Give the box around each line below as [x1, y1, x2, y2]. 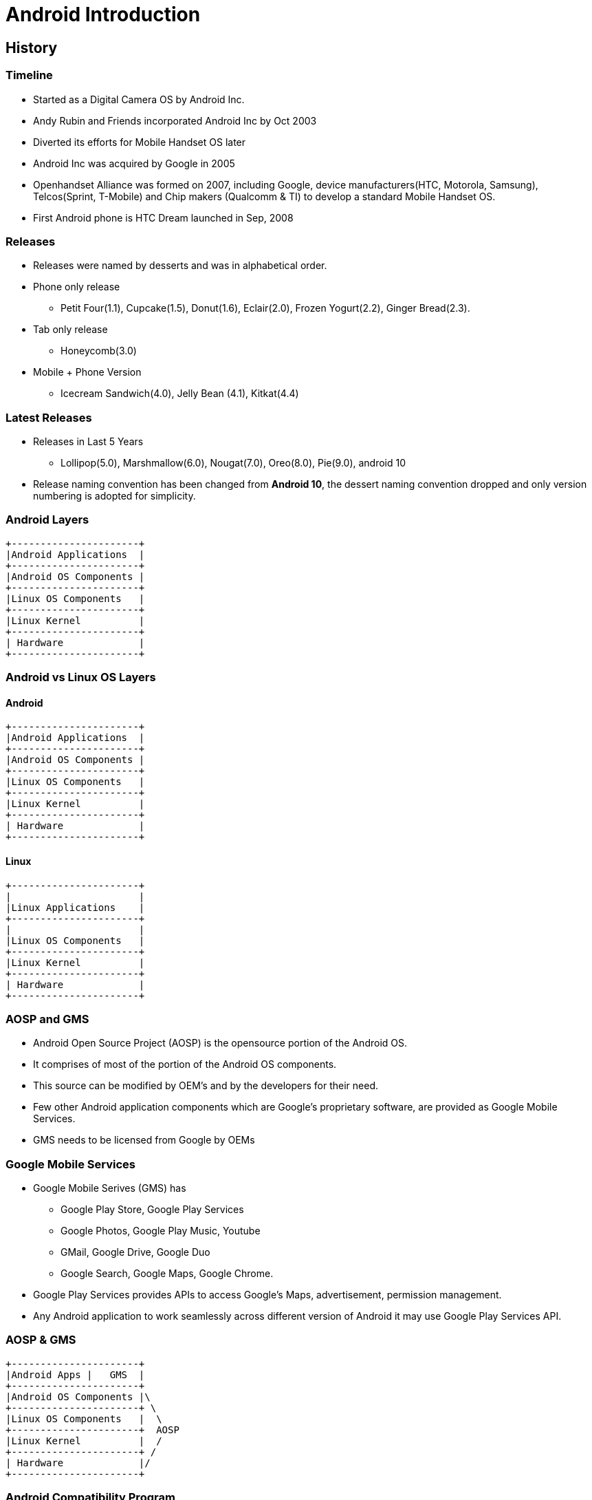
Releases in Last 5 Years [33, 436, 144, 448]
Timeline [6, 68, 53, 83]
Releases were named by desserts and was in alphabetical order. [33, 259, 327, 272]
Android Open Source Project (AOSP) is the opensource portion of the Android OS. [33, 1037, 408, 1049]
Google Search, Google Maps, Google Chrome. [61, 1267, 274, 1280]
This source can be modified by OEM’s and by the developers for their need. [33, 1080, 378, 1092]
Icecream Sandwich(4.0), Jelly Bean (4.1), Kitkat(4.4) [61, 387, 299, 400]
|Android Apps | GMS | [6, 1369, 145, 1380]
